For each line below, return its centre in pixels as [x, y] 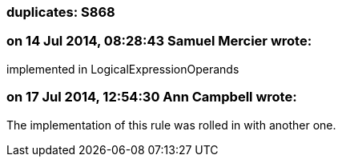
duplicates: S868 [61, 12]
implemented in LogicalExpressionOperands [123, 69]
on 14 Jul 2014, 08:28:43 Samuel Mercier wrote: [159, 41]
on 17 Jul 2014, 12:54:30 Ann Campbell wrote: [152, 97]
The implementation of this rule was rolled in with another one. [171, 125]
